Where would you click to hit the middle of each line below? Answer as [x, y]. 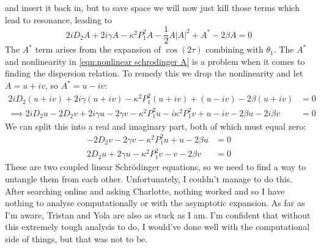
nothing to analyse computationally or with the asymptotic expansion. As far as [155, 203]
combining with [234, 49]
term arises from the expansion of [98, 49]
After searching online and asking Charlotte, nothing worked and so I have [145, 191]
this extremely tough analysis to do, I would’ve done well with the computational [157, 227]
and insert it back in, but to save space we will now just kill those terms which [152, 7]
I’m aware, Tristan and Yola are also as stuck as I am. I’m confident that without [158, 214]
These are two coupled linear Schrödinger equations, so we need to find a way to [156, 167]
